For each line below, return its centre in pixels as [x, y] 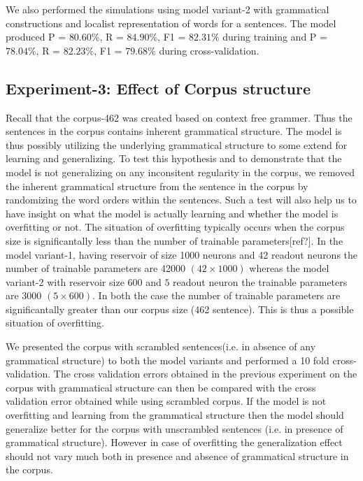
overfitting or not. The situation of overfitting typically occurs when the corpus [175, 227]
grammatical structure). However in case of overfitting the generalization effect [174, 442]
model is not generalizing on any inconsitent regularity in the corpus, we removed [180, 172]
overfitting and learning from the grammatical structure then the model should [175, 415]
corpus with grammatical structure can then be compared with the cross [161, 387]
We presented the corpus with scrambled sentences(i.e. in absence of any [161, 346]
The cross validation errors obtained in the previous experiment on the [205, 374]
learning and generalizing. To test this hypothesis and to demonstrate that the [174, 158]
